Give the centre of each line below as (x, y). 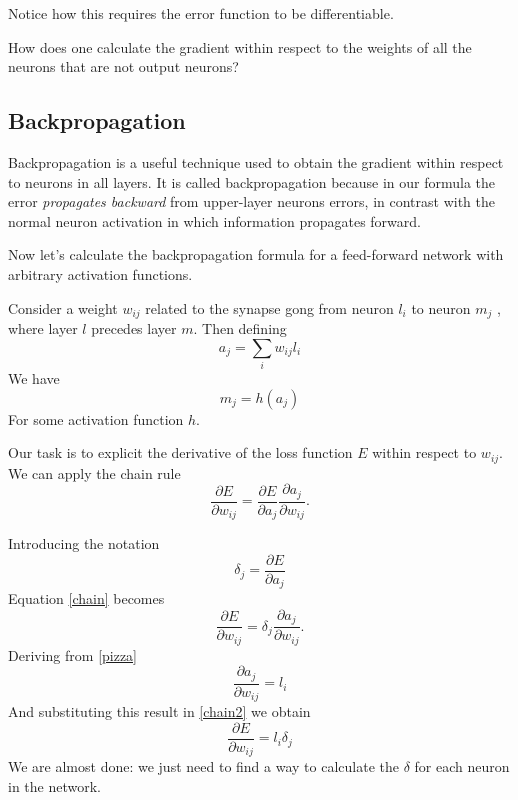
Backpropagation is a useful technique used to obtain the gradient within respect (256, 161)
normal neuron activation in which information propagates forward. (214, 220)
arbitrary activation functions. (100, 273)
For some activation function (96, 418)
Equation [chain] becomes (86, 598)
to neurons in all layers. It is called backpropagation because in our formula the (252, 181)
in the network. (54, 785)
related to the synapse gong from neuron (269, 307)
